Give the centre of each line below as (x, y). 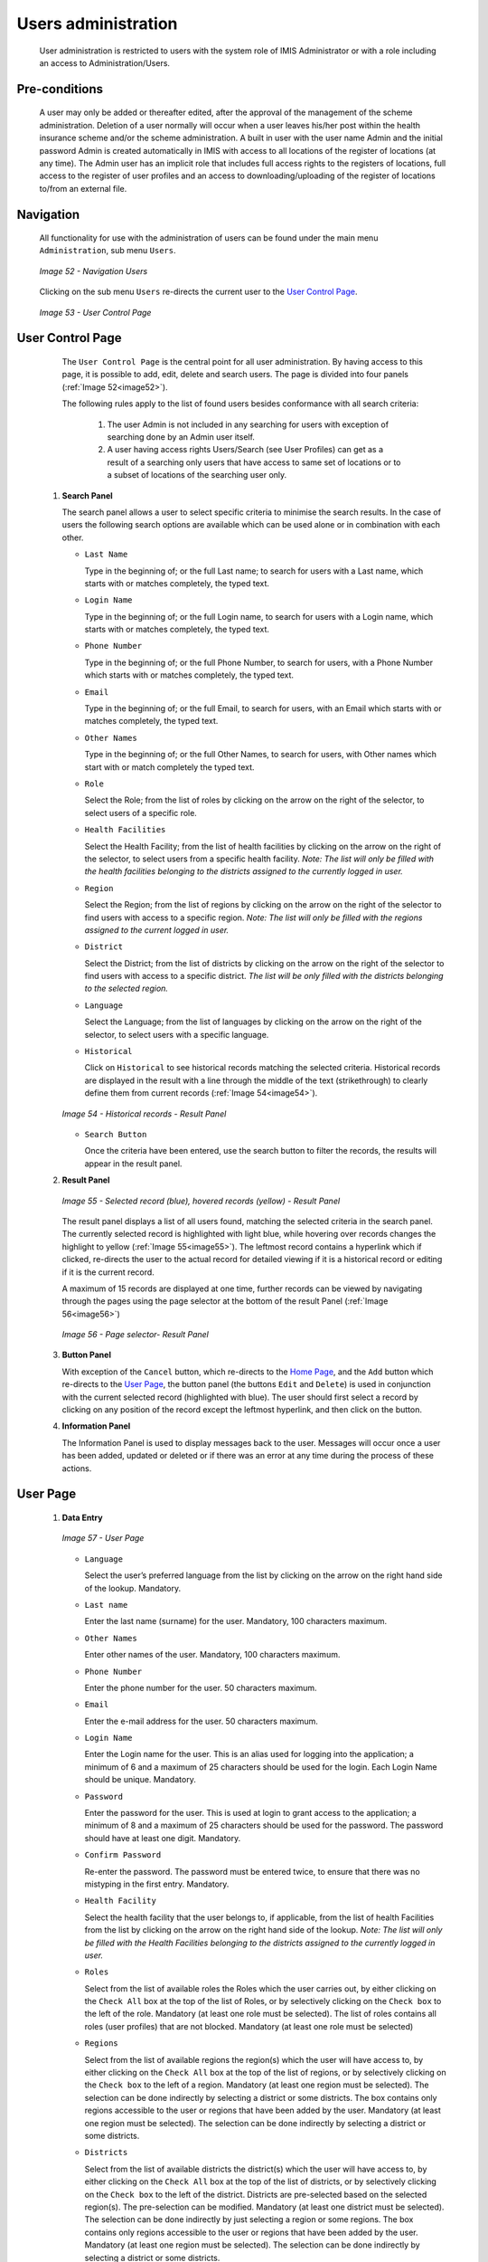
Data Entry (82, 1517)
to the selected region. (127, 988)
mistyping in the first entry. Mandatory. (157, 1884)
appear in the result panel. (133, 1164)
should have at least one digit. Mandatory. (163, 1838)
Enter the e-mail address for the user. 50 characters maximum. (201, 1721)
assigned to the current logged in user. (157, 930)
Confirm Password (123, 1855)
